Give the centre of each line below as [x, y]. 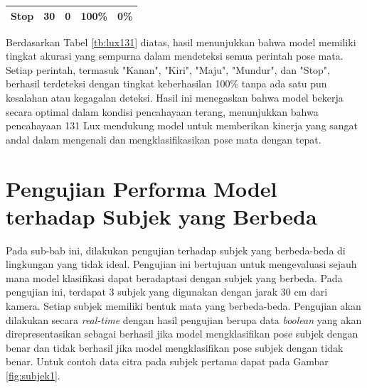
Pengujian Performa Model [142, 188]
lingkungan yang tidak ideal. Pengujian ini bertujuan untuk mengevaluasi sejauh [181, 264]
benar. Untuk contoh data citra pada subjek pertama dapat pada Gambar [167, 361]
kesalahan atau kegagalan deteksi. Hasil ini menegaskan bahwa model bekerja [175, 97]
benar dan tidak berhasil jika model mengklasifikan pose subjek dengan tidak [175, 347]
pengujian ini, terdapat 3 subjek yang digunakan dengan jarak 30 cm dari [167, 292]
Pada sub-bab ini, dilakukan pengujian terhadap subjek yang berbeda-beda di [176, 250]
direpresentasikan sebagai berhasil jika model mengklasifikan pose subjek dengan [182, 334]
